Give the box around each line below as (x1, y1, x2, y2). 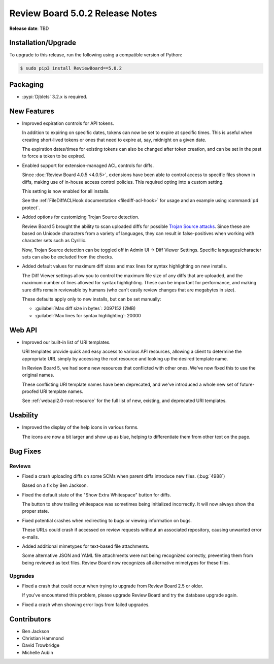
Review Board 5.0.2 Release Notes (9, 8, 157, 19)
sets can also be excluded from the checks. (22, 254, 114, 260)
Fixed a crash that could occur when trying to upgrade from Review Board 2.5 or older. (22, 583, 203, 589)
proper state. (22, 508, 49, 514)
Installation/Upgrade (9, 39, 76, 47)
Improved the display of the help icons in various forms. (22, 424, 139, 430)
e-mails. (22, 534, 39, 540)
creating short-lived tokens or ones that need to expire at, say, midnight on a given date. (22, 137, 207, 143)
